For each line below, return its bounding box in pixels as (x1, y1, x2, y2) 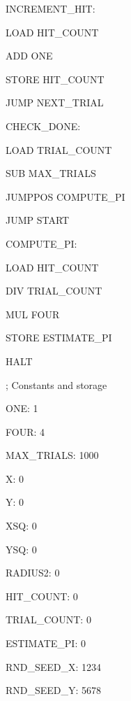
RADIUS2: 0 (6, 565, 60, 580)
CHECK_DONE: (6, 118, 81, 133)
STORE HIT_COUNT (6, 71, 105, 86)
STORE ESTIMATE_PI (6, 330, 112, 345)
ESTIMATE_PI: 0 (6, 636, 86, 651)
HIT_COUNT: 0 (6, 588, 78, 603)
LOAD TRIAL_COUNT (6, 142, 112, 157)
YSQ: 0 (6, 541, 37, 556)
